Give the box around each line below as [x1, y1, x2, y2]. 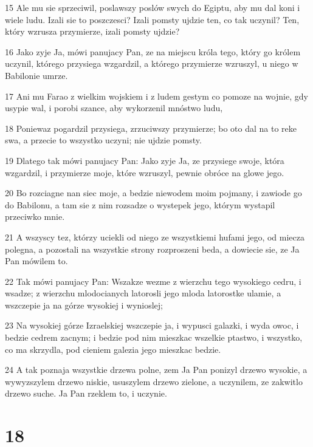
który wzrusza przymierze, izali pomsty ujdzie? [5, 25, 180, 38]
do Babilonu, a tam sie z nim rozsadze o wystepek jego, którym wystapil [5, 198, 275, 211]
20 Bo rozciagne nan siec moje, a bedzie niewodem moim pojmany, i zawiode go [5, 186, 302, 199]
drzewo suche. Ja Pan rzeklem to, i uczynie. [5, 387, 167, 400]
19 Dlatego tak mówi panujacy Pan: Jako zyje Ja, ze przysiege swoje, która [5, 154, 284, 166]
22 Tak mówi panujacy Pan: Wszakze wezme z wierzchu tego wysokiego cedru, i [5, 275, 301, 287]
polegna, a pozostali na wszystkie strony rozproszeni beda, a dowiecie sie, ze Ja [5, 242, 300, 255]
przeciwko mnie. [5, 210, 65, 223]
